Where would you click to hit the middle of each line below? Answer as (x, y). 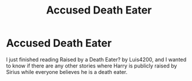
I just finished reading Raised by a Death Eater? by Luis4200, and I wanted (96, 59)
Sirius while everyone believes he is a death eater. (67, 72)
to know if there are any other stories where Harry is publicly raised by (92, 66)
